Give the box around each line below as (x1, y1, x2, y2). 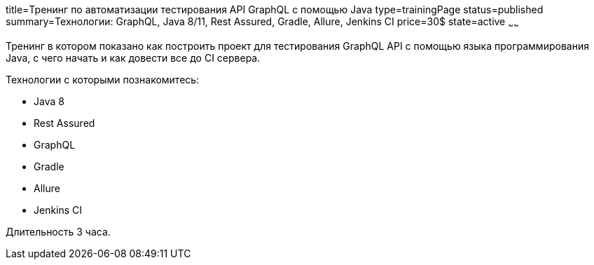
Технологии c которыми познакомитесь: (6, 73, 200, 86)
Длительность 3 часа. (6, 225, 111, 238)
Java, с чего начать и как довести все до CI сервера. (6, 51, 261, 64)
